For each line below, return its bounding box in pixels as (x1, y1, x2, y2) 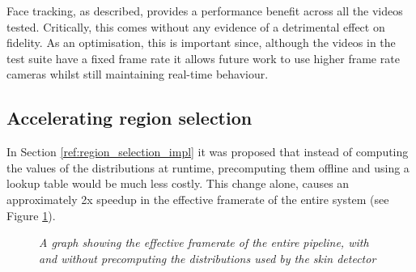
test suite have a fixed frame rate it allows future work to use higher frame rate (6, 49, 400, 66)
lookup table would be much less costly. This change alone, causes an (6, 175, 350, 192)
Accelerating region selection (6, 105, 253, 130)
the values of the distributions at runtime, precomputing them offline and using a (6, 159, 410, 176)
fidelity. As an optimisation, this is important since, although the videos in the (6, 34, 396, 51)
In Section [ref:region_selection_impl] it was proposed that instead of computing (6, 143, 409, 160)
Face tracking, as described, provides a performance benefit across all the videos (6, 2, 403, 19)
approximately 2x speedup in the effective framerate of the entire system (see (6, 190, 389, 207)
